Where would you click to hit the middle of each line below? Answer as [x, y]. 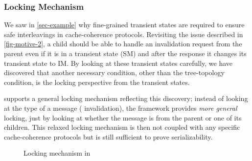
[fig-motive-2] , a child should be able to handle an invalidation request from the [123, 44]
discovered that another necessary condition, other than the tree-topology [114, 72]
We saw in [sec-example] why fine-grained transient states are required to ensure [124, 25]
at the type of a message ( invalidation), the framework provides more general [121, 108]
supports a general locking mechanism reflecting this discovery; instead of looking [126, 98]
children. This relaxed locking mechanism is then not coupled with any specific [122, 127]
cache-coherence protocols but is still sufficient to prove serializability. [108, 136]
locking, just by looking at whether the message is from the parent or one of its [123, 117]
